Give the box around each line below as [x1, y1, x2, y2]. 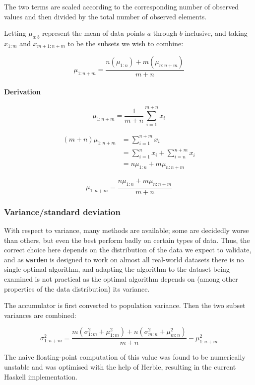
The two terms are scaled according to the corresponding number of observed [4, 1, 239, 11]
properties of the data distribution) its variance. [4, 283, 150, 294]
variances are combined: [4, 309, 76, 320]
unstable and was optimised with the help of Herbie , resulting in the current [4, 361, 236, 372]
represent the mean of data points [42, 28, 145, 38]
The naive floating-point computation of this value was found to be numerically [4, 352, 246, 362]
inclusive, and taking [185, 28, 248, 38]
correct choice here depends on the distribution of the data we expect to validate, [4, 244, 252, 255]
